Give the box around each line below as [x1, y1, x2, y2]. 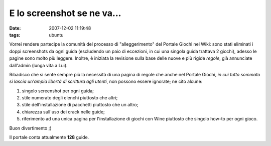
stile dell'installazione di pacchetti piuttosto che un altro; [22, 102, 139, 108]
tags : [9, 32, 21, 38]
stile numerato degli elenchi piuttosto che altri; [22, 95, 118, 101]
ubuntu [49, 32, 64, 38]
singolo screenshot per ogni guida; [22, 88, 94, 94]
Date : [9, 25, 21, 31]
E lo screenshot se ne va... [9, 8, 121, 19]
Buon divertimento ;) [9, 125, 52, 131]
